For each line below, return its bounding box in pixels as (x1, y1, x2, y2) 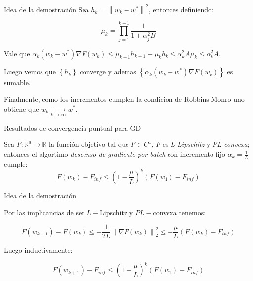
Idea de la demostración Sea (4, 4, 89, 14)
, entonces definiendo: (148, 4, 213, 14)
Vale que (4, 48, 30, 58)
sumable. (4, 77, 31, 88)
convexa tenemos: (153, 207, 206, 217)
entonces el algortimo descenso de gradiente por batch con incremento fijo (4, 149, 225, 159)
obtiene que (4, 103, 39, 114)
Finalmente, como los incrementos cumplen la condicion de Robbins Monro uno (4, 94, 245, 104)
